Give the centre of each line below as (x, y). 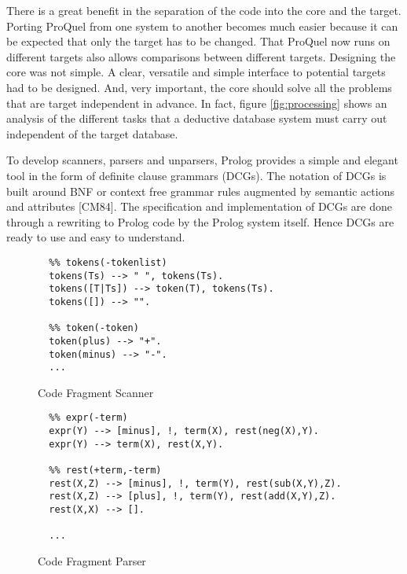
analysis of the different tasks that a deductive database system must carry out (197, 118)
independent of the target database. (92, 133)
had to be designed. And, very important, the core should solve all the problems (199, 87)
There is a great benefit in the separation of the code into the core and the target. (204, 10)
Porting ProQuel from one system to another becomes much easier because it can (202, 26)
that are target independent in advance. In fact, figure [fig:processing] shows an (197, 103)
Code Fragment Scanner (96, 392)
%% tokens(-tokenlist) (108, 262)
